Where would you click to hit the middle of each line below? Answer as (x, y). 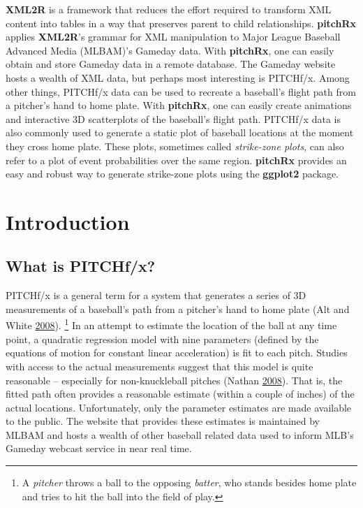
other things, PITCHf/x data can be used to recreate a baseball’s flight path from (181, 91)
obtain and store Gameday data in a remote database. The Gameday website (171, 64)
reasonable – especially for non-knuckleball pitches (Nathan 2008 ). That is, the (174, 380)
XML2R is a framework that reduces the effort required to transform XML (169, 9)
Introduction (68, 221)
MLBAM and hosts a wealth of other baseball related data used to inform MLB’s (180, 434)
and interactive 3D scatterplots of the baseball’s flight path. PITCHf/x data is (173, 118)
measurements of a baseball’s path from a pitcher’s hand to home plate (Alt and (178, 309)
